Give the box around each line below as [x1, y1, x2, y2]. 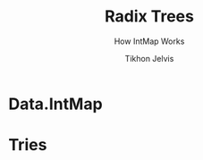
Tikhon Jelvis [124, 53, 174, 63]
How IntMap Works [114, 36, 185, 46]
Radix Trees [105, 6, 194, 27]
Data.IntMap [8, 94, 104, 114]
